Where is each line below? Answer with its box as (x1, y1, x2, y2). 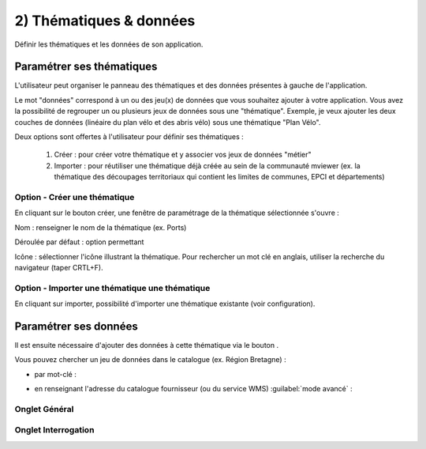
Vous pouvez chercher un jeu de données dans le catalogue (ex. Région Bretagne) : (14, 355, 287, 364)
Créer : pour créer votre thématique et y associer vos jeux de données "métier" (54, 150, 312, 160)
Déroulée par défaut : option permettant (14, 237, 144, 247)
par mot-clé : (34, 369, 77, 379)
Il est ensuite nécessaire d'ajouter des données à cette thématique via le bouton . (14, 340, 279, 349)
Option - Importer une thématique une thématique (14, 282, 211, 293)
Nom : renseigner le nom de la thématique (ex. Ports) (14, 222, 187, 232)
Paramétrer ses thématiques (14, 60, 158, 74)
